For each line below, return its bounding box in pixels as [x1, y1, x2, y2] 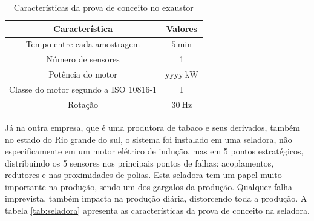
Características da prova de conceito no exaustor [13, 1, 194, 13]
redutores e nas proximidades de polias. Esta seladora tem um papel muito [5, 168, 282, 181]
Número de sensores [46, 53, 120, 65]
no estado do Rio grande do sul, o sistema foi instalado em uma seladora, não [5, 133, 292, 145]
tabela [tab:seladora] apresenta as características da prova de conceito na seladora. [5, 204, 310, 217]
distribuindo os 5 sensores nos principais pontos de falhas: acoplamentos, [5, 156, 274, 169]
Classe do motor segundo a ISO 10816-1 [9, 82, 157, 95]
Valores [166, 22, 198, 35]
